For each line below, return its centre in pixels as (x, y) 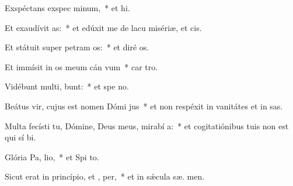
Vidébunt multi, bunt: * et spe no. (67, 86)
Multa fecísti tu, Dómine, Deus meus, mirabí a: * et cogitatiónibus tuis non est (147, 125)
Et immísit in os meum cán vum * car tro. (81, 66)
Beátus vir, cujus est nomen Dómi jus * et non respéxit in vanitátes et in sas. (144, 106)
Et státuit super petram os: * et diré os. (77, 47)
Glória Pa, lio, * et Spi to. (52, 156)
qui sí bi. (20, 137)
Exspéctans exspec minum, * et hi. (67, 8)
